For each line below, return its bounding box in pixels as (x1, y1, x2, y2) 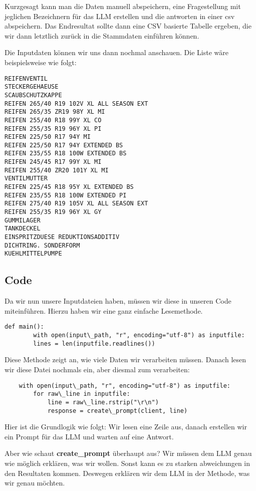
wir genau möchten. (5, 477, 65, 488)
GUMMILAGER (5, 216, 41, 224)
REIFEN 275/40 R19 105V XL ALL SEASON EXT (5, 200, 148, 207)
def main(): (5, 323, 44, 331)
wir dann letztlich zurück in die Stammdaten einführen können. (5, 30, 199, 41)
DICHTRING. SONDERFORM (5, 241, 80, 249)
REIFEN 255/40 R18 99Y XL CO (5, 116, 102, 124)
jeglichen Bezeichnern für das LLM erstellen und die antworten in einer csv (5, 11, 235, 21)
